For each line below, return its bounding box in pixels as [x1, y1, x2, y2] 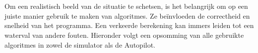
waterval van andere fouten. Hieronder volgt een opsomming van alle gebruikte [4, 29, 244, 40]
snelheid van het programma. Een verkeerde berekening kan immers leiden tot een [4, 20, 254, 30]
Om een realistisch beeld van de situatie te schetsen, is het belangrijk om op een [4, 1, 248, 11]
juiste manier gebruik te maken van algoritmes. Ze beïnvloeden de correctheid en [4, 10, 250, 21]
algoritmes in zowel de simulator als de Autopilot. [4, 39, 156, 50]
